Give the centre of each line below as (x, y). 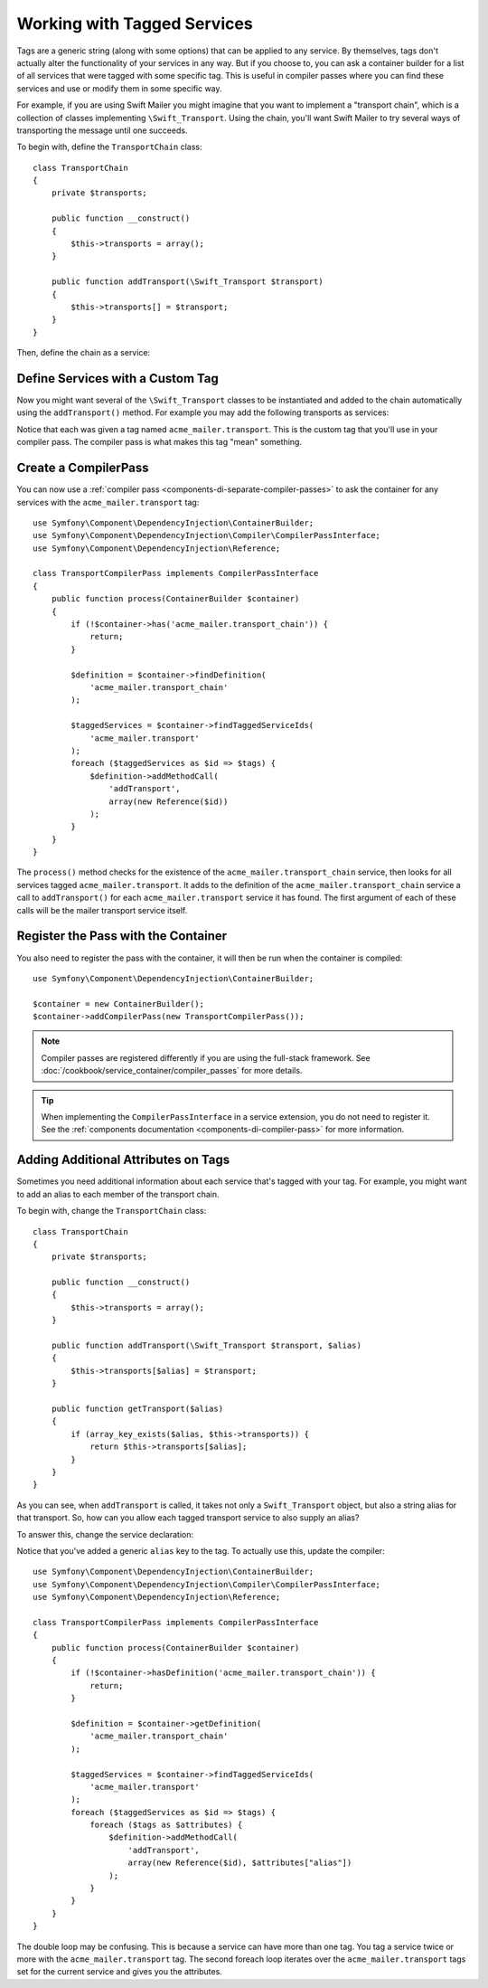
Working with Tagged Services (135, 24)
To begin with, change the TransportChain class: (112, 1211)
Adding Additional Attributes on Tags (123, 1160)
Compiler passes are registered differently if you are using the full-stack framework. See (206, 1057)
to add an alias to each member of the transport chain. (118, 1194)
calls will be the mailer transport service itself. (102, 910)
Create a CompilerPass (83, 468)
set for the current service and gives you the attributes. (120, 1972)
